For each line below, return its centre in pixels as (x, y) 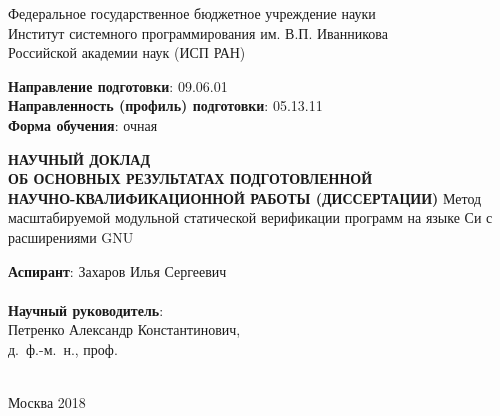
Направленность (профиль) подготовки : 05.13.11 (165, 105)
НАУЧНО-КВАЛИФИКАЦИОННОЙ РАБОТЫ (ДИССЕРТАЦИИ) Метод (245, 197)
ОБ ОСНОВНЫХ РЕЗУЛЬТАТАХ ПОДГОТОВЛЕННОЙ (190, 178)
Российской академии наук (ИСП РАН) (127, 52)
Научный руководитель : (86, 309)
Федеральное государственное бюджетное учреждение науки (192, 13)
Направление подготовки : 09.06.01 (118, 85)
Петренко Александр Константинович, (124, 329)
